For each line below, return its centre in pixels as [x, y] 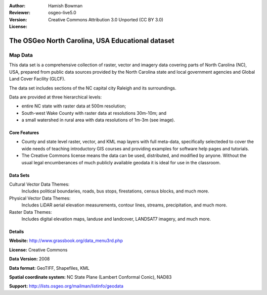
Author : [17, 6]
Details [17, 231]
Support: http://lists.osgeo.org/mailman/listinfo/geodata [66, 286]
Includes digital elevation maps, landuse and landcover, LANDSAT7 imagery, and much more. [116, 219]
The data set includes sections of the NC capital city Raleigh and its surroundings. [93, 88]
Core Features [24, 133]
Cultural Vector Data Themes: [39, 184]
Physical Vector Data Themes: [40, 198]
